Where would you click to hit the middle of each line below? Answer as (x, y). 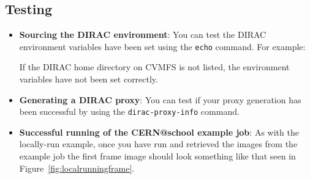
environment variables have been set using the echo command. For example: (162, 46)
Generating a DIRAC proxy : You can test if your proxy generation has (160, 99)
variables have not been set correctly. (89, 79)
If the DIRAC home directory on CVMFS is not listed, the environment (154, 67)
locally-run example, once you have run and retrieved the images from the (158, 144)
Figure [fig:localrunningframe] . (77, 168)
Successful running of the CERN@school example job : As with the (159, 132)
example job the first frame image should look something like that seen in (157, 156)
